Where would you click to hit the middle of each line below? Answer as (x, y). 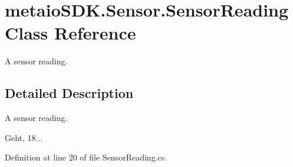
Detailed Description (69, 93)
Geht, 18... (24, 137)
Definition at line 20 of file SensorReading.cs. (86, 157)
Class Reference (70, 33)
